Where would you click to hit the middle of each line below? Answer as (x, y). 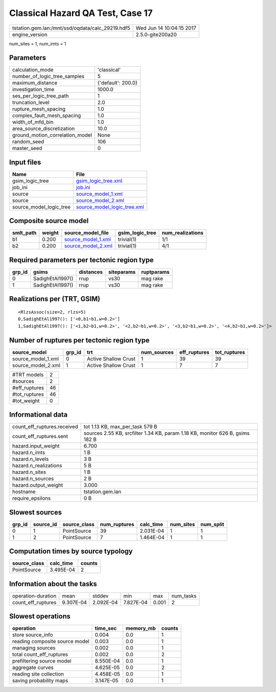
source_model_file (87, 233)
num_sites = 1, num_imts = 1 (38, 44)
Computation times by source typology (71, 551)
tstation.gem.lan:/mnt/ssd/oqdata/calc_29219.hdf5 (71, 28)
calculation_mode (33, 70)
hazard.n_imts (29, 453)
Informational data (38, 415)
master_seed (27, 148)
